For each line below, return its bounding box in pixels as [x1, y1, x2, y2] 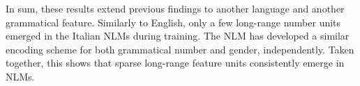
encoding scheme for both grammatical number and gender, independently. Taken [6, 42, 354, 56]
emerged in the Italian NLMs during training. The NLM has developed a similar [6, 28, 350, 43]
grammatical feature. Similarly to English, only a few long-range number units [6, 15, 341, 29]
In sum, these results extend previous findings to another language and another [6, 1, 345, 15]
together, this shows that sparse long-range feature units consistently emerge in [6, 55, 345, 70]
